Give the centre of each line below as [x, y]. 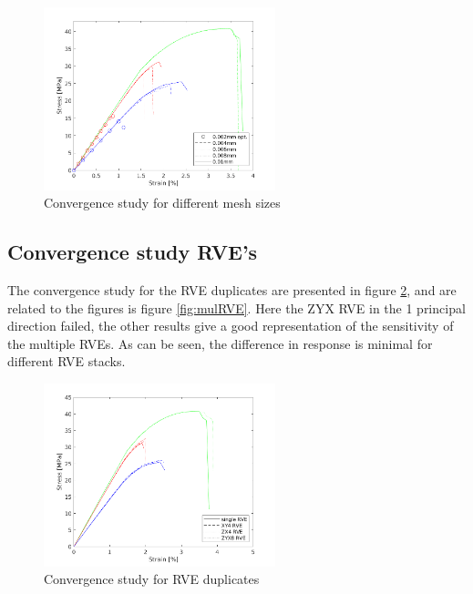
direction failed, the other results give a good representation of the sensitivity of [231, 326]
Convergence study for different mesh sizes [162, 203]
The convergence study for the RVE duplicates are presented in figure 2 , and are [232, 290]
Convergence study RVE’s [133, 252]
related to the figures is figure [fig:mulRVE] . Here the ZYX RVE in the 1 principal [236, 307]
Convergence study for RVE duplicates [152, 579]
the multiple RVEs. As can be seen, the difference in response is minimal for [220, 343]
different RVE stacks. [67, 361]
